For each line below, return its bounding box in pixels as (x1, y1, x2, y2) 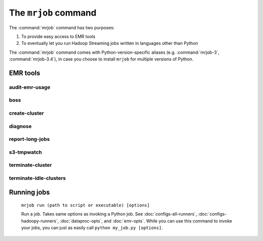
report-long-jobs (9, 136, 50, 142)
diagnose (9, 122, 32, 129)
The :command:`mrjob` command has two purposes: (9, 24, 114, 30)
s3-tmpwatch (9, 149, 42, 156)
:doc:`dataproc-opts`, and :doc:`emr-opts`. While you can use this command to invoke (59, 218, 232, 224)
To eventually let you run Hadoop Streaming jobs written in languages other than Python (21, 40, 198, 46)
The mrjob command (9, 7, 97, 18)
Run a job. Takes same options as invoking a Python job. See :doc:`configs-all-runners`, (21, 211, 197, 217)
